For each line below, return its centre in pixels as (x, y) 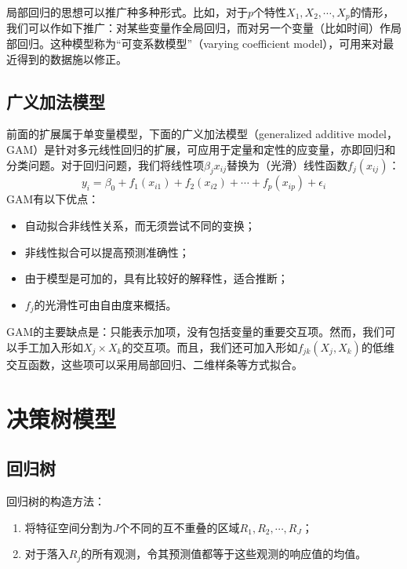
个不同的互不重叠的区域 (179, 527)
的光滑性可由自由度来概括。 (105, 304)
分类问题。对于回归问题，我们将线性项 (105, 164)
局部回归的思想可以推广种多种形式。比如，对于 (127, 12)
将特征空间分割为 (69, 527)
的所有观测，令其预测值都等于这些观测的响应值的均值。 (224, 554)
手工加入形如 (50, 347)
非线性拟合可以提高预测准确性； (107, 252)
